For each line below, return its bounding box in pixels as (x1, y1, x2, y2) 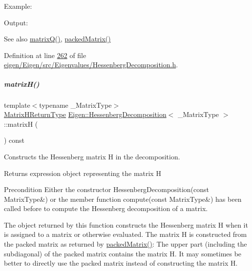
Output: (4, 17, 28, 27)
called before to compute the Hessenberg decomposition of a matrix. (4, 203, 208, 213)
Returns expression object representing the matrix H (4, 168, 161, 178)
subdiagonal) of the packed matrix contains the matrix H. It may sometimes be (4, 248, 242, 258)
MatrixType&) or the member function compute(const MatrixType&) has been (4, 194, 242, 204)
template (4, 99, 30, 110)
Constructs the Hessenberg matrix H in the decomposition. (4, 151, 180, 161)
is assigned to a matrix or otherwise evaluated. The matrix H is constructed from (4, 229, 247, 239)
